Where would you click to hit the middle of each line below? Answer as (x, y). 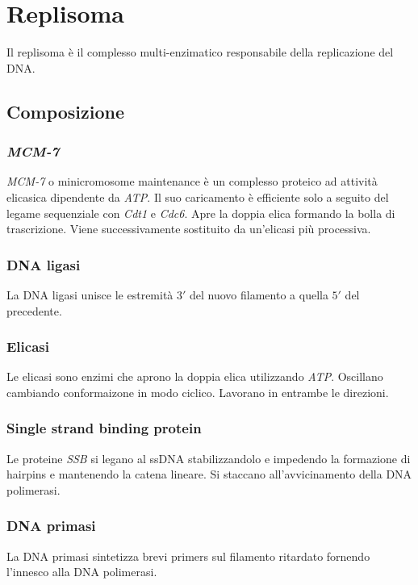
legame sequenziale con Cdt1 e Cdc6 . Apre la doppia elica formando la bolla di (201, 213)
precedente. (34, 310)
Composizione (66, 111)
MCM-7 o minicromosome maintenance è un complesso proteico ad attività (192, 181)
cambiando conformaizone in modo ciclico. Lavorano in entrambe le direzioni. (198, 392)
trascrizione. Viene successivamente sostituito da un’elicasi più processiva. (189, 229)
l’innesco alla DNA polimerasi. (82, 572)
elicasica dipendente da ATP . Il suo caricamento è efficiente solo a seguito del (198, 196)
